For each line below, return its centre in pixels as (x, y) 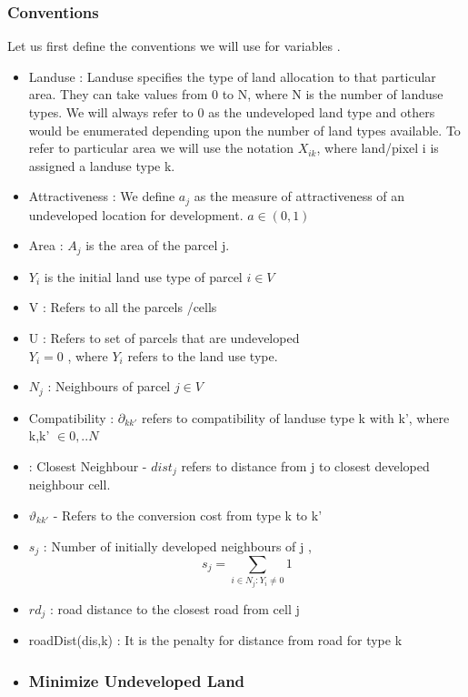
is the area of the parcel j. (158, 245)
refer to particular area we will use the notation (161, 148)
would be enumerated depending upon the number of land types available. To (244, 130)
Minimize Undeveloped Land (137, 680)
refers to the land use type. (203, 355)
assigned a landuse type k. (102, 165)
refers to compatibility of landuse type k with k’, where (295, 417)
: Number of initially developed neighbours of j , (177, 545)
